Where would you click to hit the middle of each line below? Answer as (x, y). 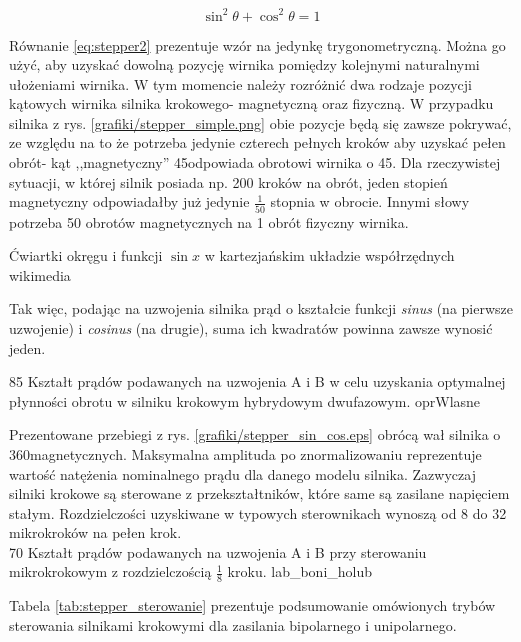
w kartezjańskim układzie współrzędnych (329, 255)
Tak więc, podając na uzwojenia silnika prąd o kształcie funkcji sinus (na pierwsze (261, 308)
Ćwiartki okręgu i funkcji (86, 255)
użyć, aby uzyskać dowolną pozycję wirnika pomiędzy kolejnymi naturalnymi (244, 64)
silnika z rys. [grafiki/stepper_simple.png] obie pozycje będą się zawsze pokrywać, (260, 122)
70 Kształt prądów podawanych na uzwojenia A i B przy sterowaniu (218, 551)
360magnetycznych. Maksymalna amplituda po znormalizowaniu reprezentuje (245, 453)
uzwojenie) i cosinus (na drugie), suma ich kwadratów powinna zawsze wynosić (251, 327)
